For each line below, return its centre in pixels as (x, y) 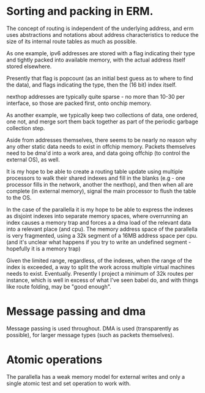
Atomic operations (54, 360)
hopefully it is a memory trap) (43, 248)
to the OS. (19, 197)
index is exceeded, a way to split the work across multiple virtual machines (101, 267)
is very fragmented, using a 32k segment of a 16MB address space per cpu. (102, 235)
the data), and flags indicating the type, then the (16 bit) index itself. (91, 85)
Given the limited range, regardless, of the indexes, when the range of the (99, 260)
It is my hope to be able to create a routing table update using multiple (95, 171)
